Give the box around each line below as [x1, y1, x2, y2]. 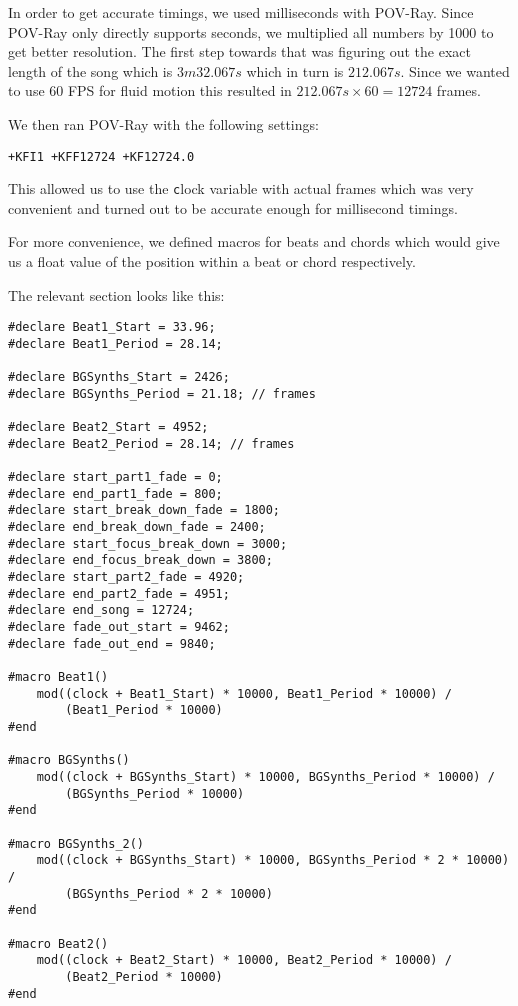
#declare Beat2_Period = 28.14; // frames [8, 436, 295, 451]
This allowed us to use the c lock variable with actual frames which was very [8, 178, 474, 199]
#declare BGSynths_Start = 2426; [8, 370, 230, 385]
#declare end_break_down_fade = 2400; [8, 520, 266, 535]
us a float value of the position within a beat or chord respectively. [8, 251, 416, 272]
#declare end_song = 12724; [8, 603, 195, 618]
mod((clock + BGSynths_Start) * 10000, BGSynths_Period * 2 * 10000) [36, 853, 510, 868]
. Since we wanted [400, 60, 510, 81]
